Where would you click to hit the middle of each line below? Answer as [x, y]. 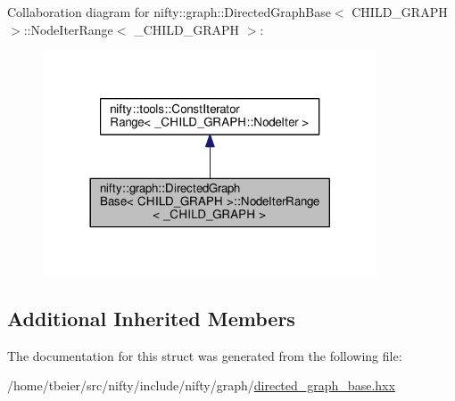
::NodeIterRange [68, 29]
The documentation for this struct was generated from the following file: [205, 355]
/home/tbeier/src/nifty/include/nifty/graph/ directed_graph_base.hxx [201, 385]
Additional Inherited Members [151, 319]
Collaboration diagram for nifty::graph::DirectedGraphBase [169, 12]
